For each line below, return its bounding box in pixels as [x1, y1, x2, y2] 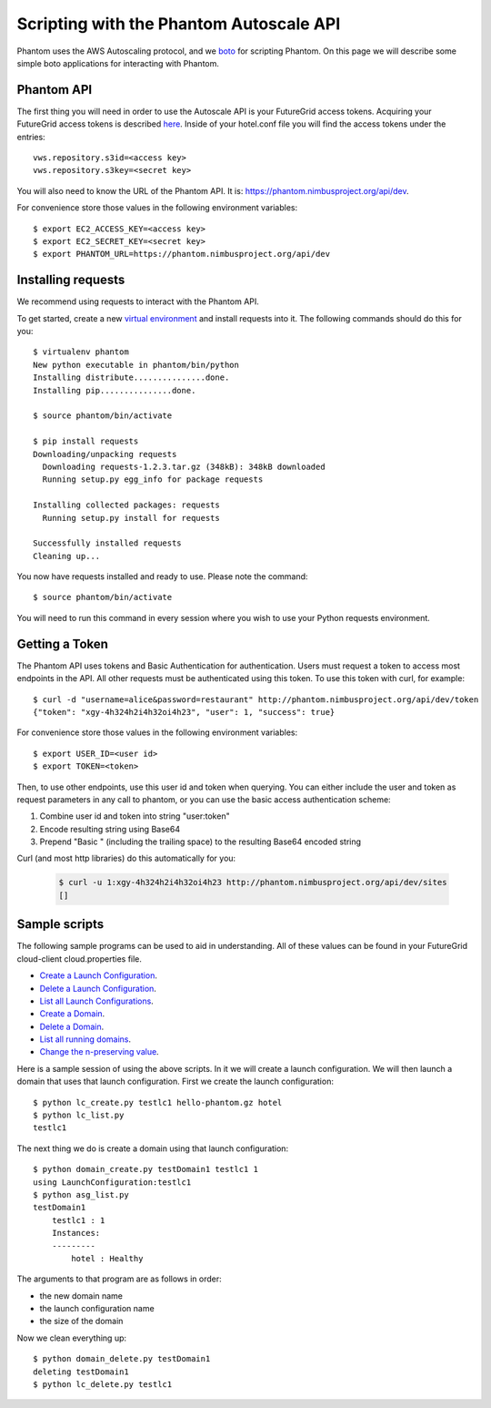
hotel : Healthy [71, 1253, 144, 1263]
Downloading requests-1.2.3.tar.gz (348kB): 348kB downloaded [42, 461, 326, 472]
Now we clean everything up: [16, 1332, 127, 1343]
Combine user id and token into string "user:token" [39, 811, 231, 821]
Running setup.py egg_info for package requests [42, 474, 264, 485]
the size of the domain [39, 1316, 124, 1327]
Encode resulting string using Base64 [39, 823, 181, 834]
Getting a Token [16, 636, 109, 651]
